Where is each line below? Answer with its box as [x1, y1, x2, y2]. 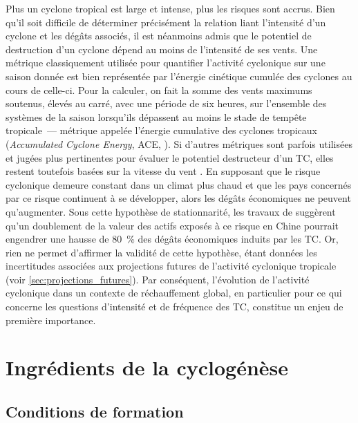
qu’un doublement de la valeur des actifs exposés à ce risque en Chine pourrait [6, 218, 339, 232]
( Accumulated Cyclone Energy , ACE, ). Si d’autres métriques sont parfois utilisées [6, 136, 352, 151]
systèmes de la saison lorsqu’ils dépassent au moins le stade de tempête [6, 109, 307, 124]
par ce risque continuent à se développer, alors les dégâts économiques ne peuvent [6, 191, 351, 205]
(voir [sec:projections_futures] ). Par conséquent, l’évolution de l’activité [6, 272, 310, 286]
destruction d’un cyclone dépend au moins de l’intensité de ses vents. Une [6, 41, 318, 56]
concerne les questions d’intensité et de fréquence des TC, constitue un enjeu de [6, 299, 343, 314]
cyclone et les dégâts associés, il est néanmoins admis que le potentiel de [6, 28, 312, 43]
